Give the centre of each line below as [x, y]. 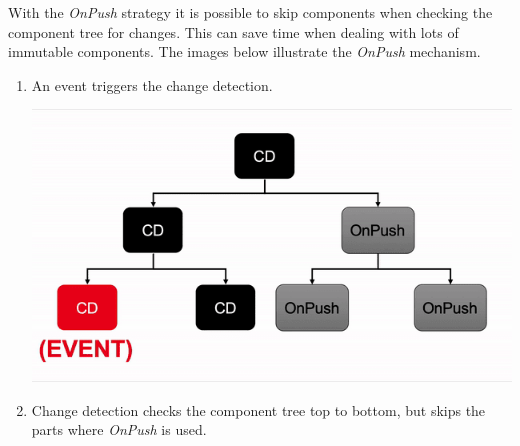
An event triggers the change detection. [152, 84]
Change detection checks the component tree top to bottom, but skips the [258, 409]
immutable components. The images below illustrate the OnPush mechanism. [244, 51]
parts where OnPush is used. [119, 429]
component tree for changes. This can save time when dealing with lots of [233, 31]
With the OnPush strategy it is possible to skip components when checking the [250, 12]
